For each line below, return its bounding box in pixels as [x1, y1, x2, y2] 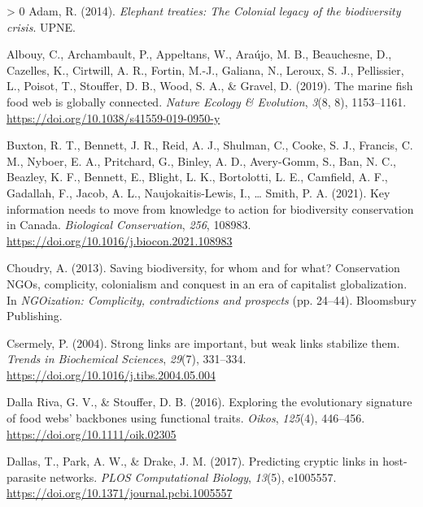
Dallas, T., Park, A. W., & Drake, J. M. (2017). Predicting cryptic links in [7, 453, 379, 470]
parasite [7, 468, 46, 485]
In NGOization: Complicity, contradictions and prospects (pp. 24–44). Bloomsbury [7, 291, 416, 308]
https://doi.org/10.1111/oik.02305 [7, 425, 177, 442]
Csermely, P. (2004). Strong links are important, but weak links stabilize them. [7, 334, 400, 351]
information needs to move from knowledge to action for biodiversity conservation [7, 200, 414, 217]
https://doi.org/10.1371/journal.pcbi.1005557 [7, 484, 233, 501]
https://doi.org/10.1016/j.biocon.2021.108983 [7, 232, 233, 249]
